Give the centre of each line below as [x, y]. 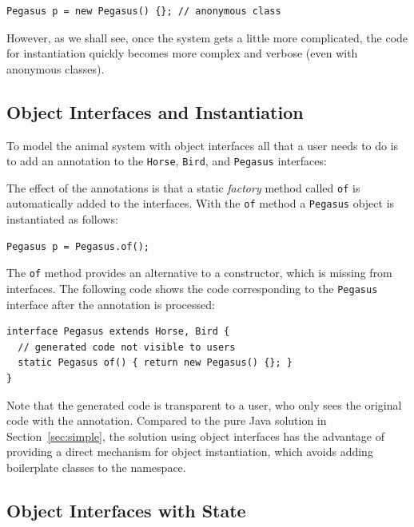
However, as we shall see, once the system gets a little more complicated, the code [207, 37]
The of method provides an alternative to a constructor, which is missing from [199, 273]
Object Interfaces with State [126, 510]
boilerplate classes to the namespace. [96, 467]
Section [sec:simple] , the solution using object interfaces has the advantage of [196, 436]
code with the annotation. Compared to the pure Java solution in [167, 420]
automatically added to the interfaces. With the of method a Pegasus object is [201, 203]
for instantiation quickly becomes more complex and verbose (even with [182, 53]
